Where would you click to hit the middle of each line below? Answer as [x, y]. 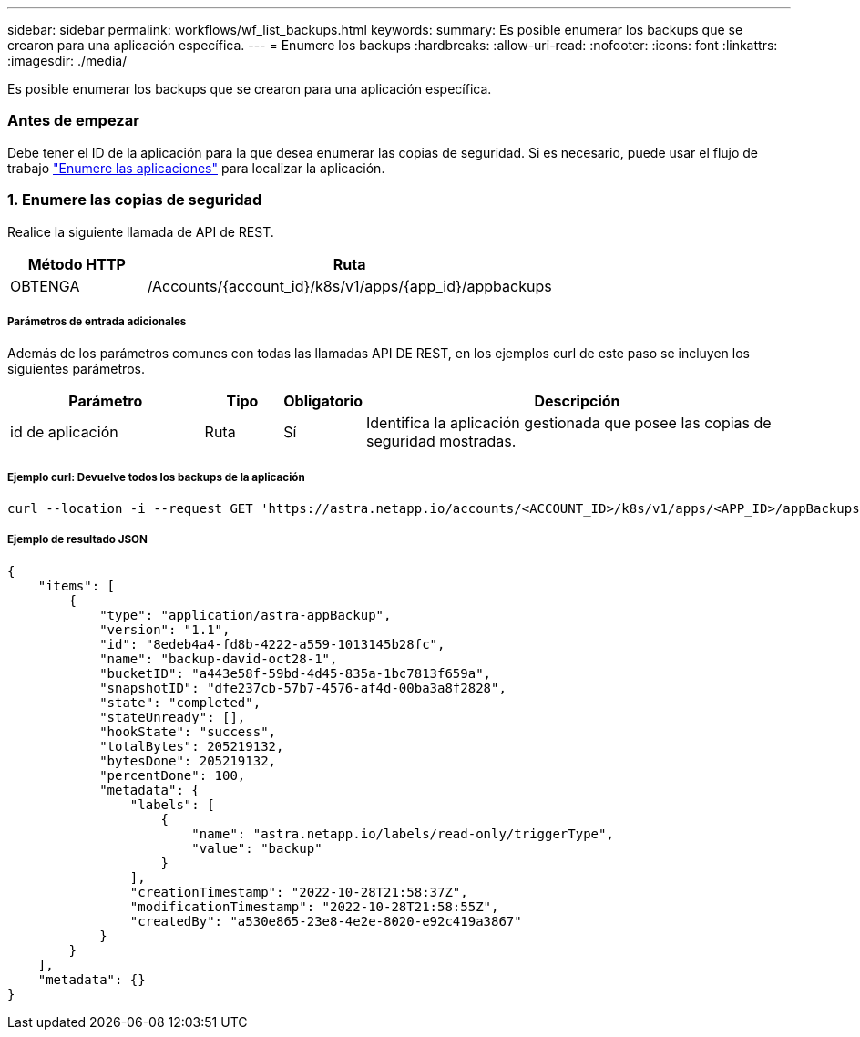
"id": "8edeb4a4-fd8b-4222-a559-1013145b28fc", [272, 644]
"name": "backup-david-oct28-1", [219, 658]
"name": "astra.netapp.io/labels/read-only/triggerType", [403, 833]
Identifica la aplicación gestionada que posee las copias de [569, 423]
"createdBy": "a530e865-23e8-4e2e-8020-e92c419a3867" [326, 921]
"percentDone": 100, [173, 775]
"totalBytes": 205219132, [192, 746]
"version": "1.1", [165, 629]
